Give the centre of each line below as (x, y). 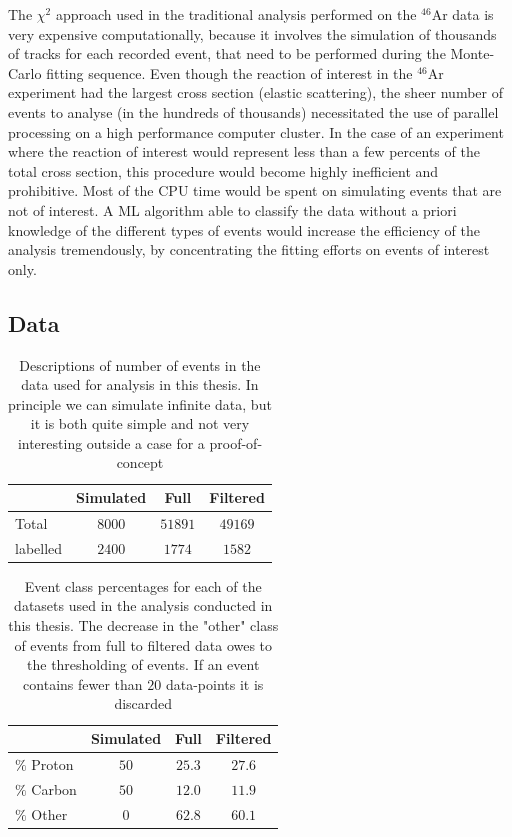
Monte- (472, 53)
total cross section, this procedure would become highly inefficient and (223, 170)
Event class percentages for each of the (143, 585)
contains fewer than (83, 683)
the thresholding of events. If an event (143, 664)
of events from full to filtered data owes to (143, 644)
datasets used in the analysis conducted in (143, 605)
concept (140, 462)
